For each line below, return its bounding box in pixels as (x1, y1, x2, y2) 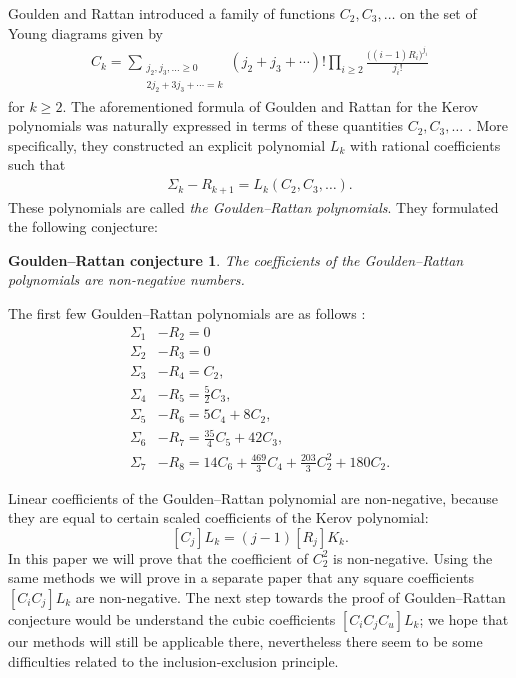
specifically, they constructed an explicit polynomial (8, 134, 326, 155)
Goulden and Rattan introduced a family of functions (8, 3, 336, 23)
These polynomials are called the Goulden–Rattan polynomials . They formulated (8, 196, 499, 217)
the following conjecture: (8, 216, 158, 237)
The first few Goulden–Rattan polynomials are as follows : (8, 302, 366, 323)
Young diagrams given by (8, 22, 163, 43)
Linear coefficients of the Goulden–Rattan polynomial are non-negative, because (8, 487, 498, 508)
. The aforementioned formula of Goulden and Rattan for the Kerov (62, 95, 479, 116)
